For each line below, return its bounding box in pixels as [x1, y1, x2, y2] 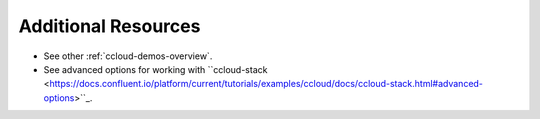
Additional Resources [18, 15, 201, 37]
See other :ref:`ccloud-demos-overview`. [43, 50, 213, 62]
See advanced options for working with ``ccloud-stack [43, 63, 268, 75]
